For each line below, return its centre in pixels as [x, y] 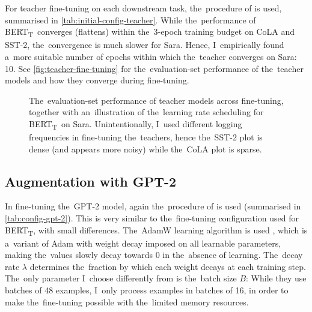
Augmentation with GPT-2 [91, 181]
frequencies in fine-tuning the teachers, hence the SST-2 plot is [146, 137]
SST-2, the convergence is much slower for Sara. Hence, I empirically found [145, 45]
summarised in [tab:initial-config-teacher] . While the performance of [130, 19]
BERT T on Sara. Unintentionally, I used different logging [136, 124]
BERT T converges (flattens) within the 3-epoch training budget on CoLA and [150, 32]
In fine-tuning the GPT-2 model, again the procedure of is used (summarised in [153, 206]
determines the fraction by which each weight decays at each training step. [168, 266]
